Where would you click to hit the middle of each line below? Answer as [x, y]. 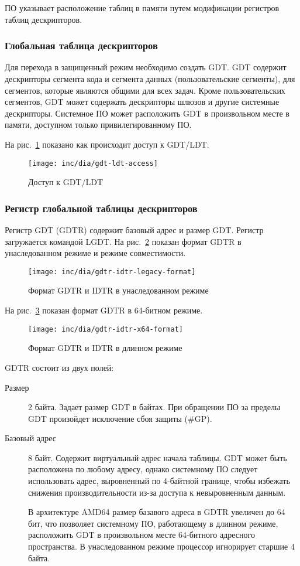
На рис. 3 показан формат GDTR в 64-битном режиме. [104, 310]
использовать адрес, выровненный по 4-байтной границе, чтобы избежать [159, 481]
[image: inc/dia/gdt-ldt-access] [93, 163]
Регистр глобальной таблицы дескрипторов [101, 208]
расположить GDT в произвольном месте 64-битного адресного [142, 535]
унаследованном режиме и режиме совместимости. [95, 253]
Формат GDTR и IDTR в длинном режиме [105, 348]
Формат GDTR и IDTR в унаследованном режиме [118, 290]
